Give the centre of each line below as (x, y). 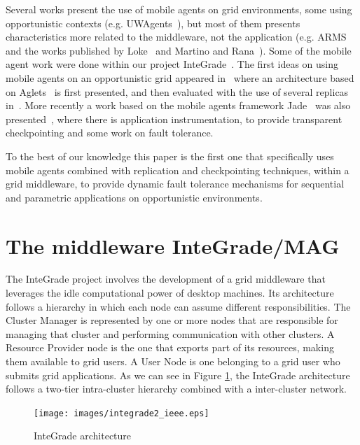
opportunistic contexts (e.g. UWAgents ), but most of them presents (153, 23)
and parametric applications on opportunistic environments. (134, 197)
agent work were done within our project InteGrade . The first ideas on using (172, 64)
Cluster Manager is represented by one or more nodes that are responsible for (172, 320)
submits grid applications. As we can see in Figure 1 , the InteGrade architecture (178, 375)
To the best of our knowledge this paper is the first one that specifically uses (170, 156)
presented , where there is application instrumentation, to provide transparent (174, 119)
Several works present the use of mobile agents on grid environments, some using (179, 9)
